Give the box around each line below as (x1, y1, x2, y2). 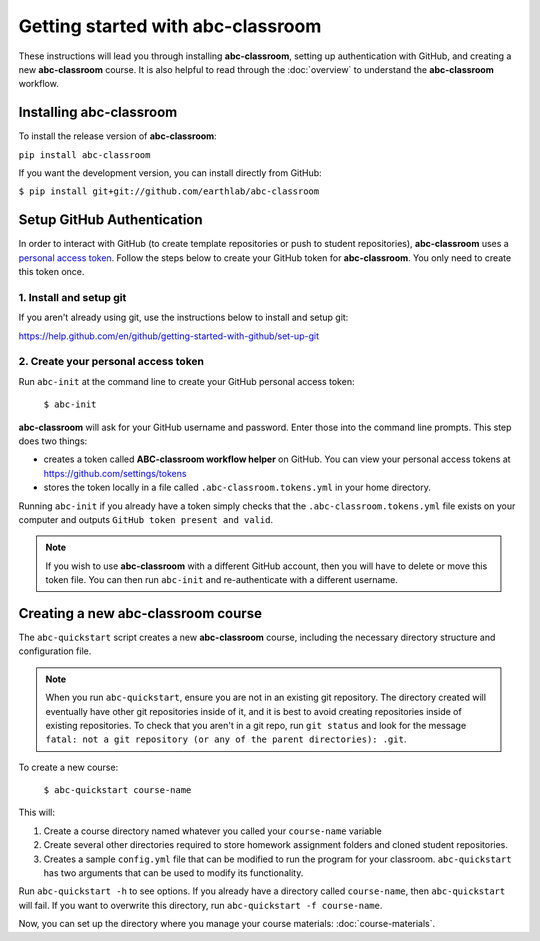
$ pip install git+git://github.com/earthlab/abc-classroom (18, 186, 320, 197)
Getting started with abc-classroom (18, 15, 322, 37)
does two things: (18, 435, 88, 447)
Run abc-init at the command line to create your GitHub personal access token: (18, 375, 355, 387)
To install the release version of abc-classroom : (18, 130, 217, 142)
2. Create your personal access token (18, 355, 205, 369)
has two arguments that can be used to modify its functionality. (43, 867, 304, 879)
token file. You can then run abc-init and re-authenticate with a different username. (45, 574, 399, 586)
